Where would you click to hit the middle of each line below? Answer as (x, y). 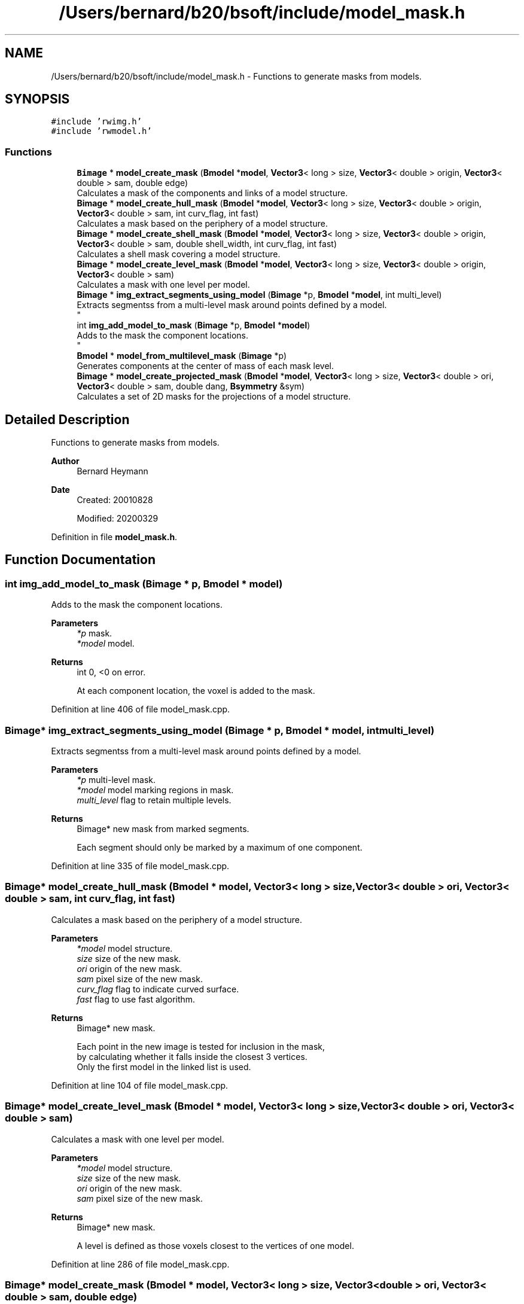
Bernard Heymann (112, 471)
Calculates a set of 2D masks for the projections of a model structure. (214, 397)
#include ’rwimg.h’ (97, 122)
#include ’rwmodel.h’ (101, 131)
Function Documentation (80, 560)
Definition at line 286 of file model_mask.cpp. (140, 1264)
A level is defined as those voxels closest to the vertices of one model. (215, 1245)
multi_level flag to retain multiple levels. (154, 800)
